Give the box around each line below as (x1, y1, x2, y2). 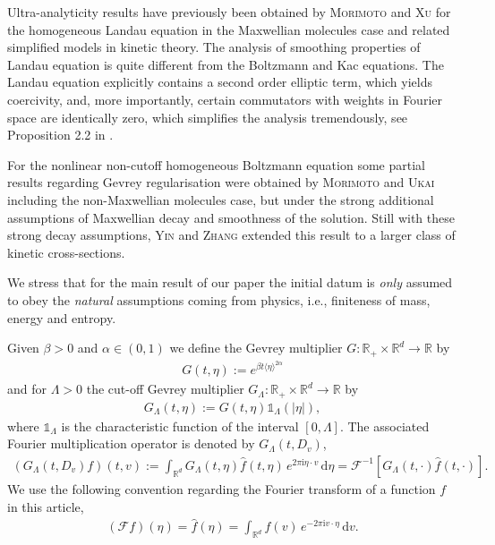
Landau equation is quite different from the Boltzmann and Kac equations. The (7, 55, 444, 73)
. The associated (339, 416, 430, 435)
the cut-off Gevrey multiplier (86, 379, 244, 398)
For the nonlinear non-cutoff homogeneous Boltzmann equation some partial (7, 155, 425, 174)
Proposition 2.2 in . (7, 125, 114, 144)
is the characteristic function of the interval (61, 416, 299, 435)
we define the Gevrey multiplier (169, 338, 343, 357)
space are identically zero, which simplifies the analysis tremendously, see (7, 107, 408, 126)
